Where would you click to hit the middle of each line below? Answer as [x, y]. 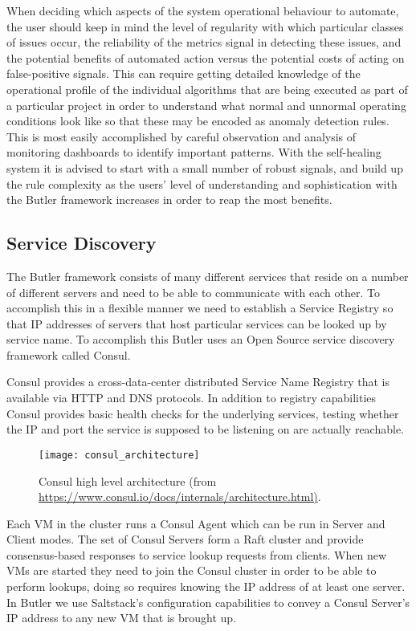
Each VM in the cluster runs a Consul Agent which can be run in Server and [196, 523]
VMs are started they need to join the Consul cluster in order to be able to [192, 570]
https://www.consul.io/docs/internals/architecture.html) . [180, 497]
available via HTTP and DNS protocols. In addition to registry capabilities [192, 398]
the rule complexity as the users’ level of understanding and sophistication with [202, 183]
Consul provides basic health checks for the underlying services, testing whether [203, 413]
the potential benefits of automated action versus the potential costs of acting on [206, 57]
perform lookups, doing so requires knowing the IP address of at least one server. [206, 586]
